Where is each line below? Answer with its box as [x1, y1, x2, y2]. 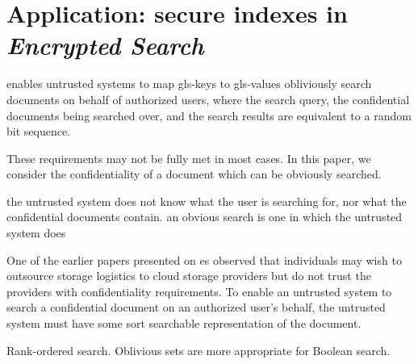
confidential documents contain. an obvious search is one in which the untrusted [6, 208, 403, 225]
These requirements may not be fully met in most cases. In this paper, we [6, 149, 371, 166]
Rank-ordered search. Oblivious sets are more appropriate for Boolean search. [6, 341, 391, 358]
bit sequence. [6, 123, 71, 140]
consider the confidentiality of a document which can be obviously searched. [6, 165, 382, 182]
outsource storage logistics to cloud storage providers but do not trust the [6, 267, 371, 284]
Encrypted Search [6, 28, 204, 62]
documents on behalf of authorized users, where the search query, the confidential [6, 90, 410, 107]
